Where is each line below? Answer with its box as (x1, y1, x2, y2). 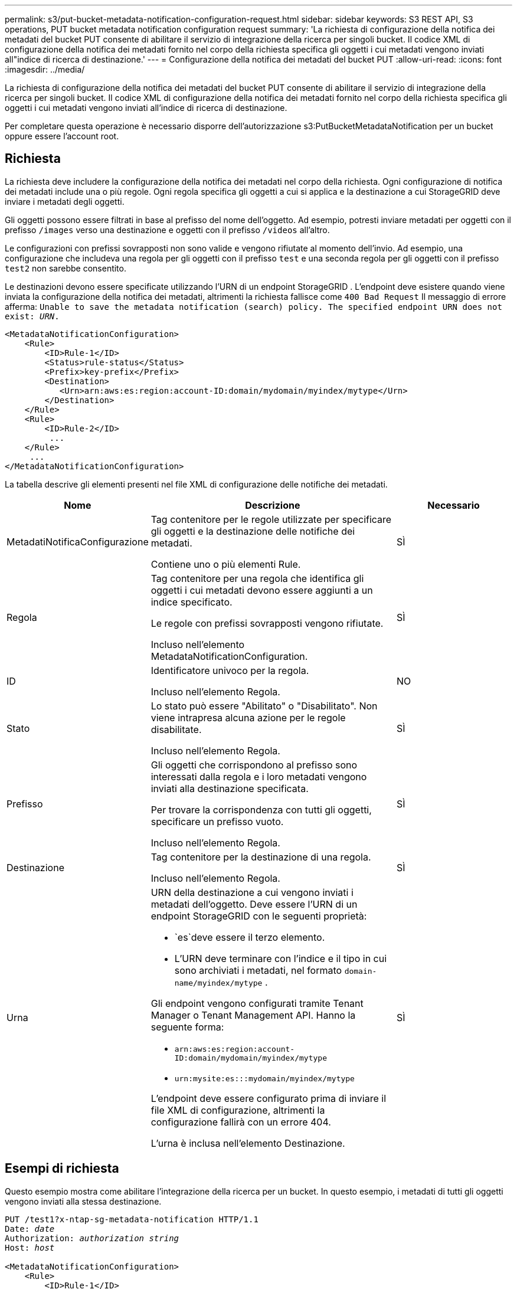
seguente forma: (150, 1020, 224, 1033)
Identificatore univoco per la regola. (150, 664, 309, 676)
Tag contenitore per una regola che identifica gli (150, 572, 364, 584)
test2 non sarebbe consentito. (5, 263, 126, 273)
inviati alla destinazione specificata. (150, 782, 309, 794)
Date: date (5, 1223, 55, 1234)
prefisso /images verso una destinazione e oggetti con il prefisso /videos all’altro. (5, 224, 330, 235)
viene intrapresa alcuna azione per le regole (150, 711, 346, 724)
